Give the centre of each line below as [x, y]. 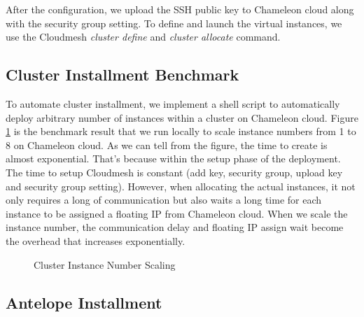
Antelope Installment [84, 302]
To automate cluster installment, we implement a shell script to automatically [173, 103]
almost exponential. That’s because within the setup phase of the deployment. [173, 158]
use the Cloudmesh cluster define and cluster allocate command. [143, 37]
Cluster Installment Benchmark [122, 75]
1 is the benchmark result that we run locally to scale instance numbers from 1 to [181, 131]
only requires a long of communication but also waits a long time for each [164, 200]
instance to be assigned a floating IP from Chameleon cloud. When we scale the [177, 213]
